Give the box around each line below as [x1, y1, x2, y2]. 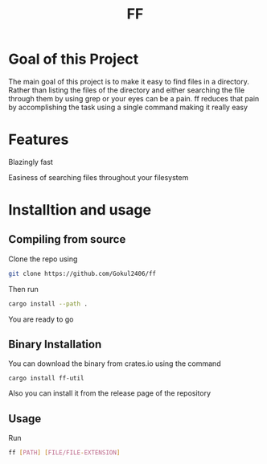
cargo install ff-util [8, 375, 84, 383]
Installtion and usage [8, 201, 151, 220]
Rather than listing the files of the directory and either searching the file [8, 85, 245, 95]
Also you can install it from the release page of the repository [8, 388, 212, 398]
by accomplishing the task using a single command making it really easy [8, 102, 248, 112]
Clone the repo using [8, 254, 78, 264]
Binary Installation [8, 338, 102, 351]
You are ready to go [8, 314, 74, 324]
